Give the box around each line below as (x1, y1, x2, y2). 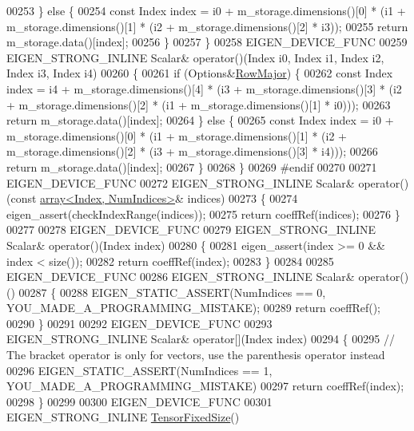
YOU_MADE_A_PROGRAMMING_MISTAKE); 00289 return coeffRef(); (6, 299, 380, 316)
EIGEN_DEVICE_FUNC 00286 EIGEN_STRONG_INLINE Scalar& (6, 268, 355, 285)
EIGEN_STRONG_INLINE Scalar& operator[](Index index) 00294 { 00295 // (6, 330, 395, 347)
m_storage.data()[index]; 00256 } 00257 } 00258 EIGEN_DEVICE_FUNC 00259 (6, 34, 408, 50)
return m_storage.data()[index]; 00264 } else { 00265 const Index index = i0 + (6, 112, 394, 129)
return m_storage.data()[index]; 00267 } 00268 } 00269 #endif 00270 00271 (6, 158, 377, 175)
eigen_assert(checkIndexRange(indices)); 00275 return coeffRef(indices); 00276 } (6, 205, 400, 222)
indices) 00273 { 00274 (187, 190, 298, 207)
